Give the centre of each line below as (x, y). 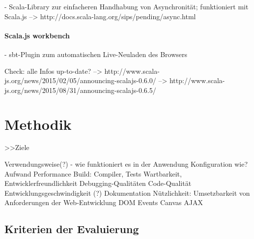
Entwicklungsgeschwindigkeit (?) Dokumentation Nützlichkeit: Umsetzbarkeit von (127, 193)
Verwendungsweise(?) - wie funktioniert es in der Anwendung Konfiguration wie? (126, 164)
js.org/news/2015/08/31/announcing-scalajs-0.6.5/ (80, 90)
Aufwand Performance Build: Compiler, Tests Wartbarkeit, (93, 173)
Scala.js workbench (37, 35)
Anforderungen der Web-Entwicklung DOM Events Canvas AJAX (104, 202)
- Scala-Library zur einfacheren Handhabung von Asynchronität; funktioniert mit (127, 6)
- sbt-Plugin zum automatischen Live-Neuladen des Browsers (96, 54)
